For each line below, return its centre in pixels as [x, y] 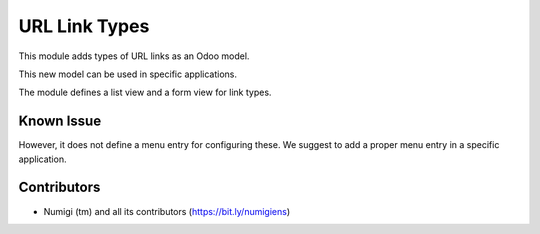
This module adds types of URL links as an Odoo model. [134, 56]
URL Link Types [84, 26]
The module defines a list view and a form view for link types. [145, 92]
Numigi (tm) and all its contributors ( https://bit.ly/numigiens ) [167, 211]
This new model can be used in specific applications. [128, 74]
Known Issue [60, 121]
